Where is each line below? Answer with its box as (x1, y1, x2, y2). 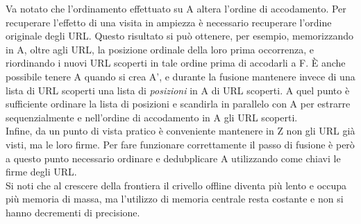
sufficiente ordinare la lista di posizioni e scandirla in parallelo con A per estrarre (6, 96, 351, 111)
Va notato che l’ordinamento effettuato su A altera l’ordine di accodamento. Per (6, 1, 346, 15)
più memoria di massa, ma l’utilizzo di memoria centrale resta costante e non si (6, 191, 344, 206)
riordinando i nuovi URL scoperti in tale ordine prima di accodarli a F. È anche (6, 55, 346, 70)
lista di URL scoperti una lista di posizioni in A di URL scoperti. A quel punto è (6, 83, 350, 97)
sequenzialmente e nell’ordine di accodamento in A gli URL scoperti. (6, 110, 298, 124)
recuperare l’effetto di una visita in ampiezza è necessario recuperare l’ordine (6, 15, 332, 29)
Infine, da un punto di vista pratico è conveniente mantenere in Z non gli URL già (6, 123, 355, 138)
